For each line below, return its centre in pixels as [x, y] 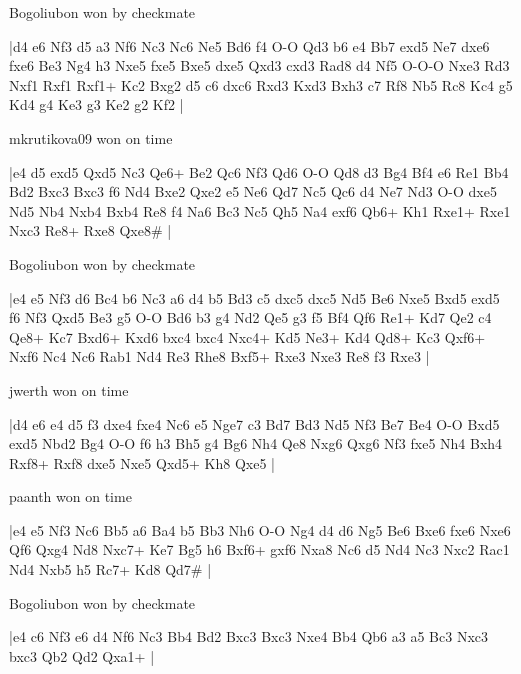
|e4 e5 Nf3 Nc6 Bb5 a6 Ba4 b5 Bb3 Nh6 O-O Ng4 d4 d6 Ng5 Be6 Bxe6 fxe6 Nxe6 [260, 529]
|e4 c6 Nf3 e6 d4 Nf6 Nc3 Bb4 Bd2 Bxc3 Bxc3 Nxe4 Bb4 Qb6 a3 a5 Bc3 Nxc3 [249, 636]
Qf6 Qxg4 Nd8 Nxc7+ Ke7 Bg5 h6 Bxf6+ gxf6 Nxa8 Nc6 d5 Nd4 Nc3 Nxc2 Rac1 [259, 549]
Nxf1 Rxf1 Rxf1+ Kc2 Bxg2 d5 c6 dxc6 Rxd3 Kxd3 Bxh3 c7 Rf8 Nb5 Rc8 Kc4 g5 [261, 84]
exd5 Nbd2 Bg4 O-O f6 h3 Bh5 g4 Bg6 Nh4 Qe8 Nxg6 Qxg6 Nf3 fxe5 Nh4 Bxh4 [256, 443]
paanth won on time [70, 496]
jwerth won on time [69, 389]
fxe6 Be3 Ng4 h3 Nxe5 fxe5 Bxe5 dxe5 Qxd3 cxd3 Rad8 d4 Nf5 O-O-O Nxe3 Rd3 [259, 65]
